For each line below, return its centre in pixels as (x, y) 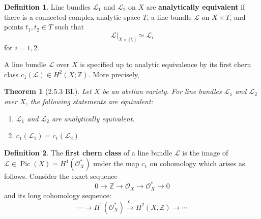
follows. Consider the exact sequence (61, 176)
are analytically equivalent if (196, 7)
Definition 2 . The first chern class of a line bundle (88, 152)
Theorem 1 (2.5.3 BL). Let (48, 91)
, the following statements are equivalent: (89, 101)
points (14, 27)
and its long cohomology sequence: (58, 195)
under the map (116, 163)
